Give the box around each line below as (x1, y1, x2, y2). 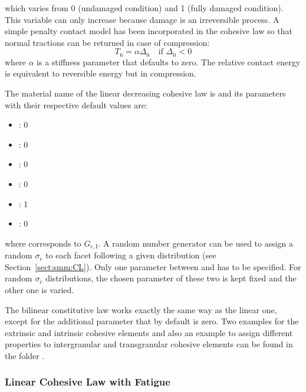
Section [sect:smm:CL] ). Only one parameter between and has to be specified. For (5, 260, 301, 273)
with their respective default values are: (5, 98, 147, 111)
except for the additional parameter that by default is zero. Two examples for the (5, 315, 299, 327)
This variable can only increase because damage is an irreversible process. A (5, 13, 279, 25)
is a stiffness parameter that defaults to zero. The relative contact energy (37, 55, 301, 68)
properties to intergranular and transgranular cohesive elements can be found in (5, 338, 293, 350)
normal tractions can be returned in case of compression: (5, 36, 210, 48)
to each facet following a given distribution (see (45, 249, 216, 261)
